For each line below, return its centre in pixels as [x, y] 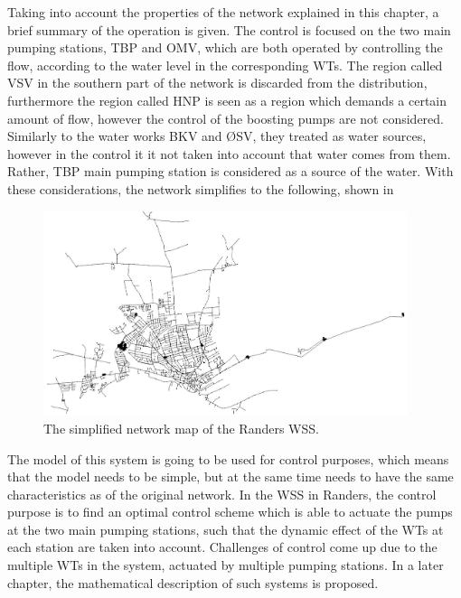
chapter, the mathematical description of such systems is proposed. [193, 582]
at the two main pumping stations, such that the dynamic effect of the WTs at [226, 529]
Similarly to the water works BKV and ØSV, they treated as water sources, [217, 136]
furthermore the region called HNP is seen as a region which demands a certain [227, 100]
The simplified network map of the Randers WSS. [181, 428]
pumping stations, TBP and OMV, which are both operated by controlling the [225, 47]
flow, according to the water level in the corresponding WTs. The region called [225, 65]
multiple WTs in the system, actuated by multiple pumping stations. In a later [226, 565]
